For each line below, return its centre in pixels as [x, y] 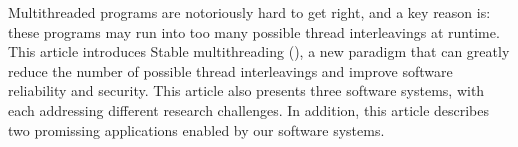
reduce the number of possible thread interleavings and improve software [230, 70]
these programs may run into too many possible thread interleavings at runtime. [254, 31]
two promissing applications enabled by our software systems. [196, 129]
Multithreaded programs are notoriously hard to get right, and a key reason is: [249, 12]
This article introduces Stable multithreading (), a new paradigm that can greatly [259, 51]
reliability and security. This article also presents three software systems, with [246, 90]
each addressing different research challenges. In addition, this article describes [249, 109]
